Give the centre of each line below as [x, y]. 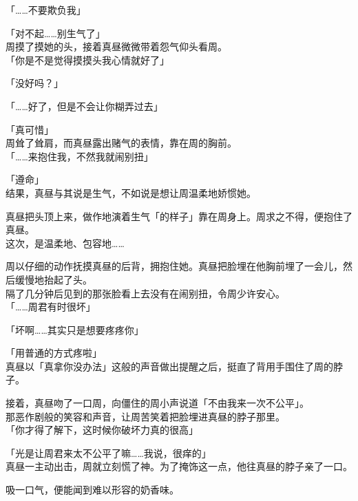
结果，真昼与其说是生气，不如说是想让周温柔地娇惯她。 [131, 192]
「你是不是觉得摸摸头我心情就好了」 [87, 60]
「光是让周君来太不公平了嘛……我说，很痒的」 [108, 452]
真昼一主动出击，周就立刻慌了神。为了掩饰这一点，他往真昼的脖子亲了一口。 [179, 466]
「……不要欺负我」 [46, 10]
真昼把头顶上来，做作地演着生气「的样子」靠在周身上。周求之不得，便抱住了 [179, 216]
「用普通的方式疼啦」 [54, 353]
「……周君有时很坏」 [51, 307]
